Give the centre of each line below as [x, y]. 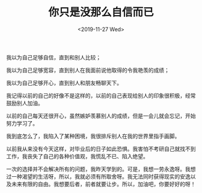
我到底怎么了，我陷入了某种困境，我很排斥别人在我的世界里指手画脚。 [93, 136]
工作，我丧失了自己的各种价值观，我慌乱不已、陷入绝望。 [77, 156]
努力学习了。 [22, 123]
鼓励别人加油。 [25, 103]
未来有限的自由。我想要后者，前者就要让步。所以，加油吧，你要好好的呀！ [103, 184]
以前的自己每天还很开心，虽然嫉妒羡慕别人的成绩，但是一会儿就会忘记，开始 [101, 116]
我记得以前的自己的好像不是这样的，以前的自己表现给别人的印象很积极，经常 [101, 95]
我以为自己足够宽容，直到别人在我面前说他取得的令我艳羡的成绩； [88, 70]
